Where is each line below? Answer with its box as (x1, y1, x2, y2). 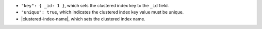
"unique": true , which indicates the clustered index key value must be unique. (21, 10, 184, 15)
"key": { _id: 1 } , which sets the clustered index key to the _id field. (21, 3, 169, 8)
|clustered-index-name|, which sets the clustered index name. (21, 16, 146, 21)
